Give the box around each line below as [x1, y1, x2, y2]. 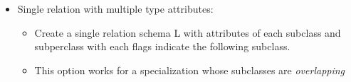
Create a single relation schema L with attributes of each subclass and [34, 25, 341, 40]
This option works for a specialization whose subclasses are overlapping [34, 62, 345, 77]
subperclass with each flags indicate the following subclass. [34, 39, 290, 54]
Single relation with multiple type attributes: [17, 1, 214, 16]
